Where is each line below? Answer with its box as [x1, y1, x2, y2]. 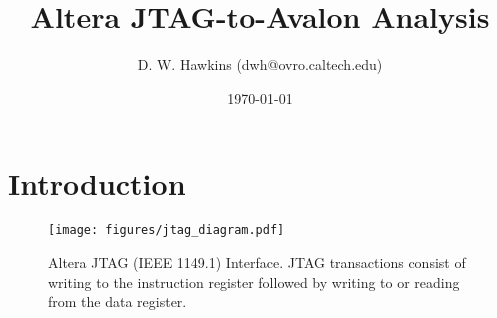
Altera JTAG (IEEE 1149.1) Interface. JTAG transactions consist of [48, 251, 466, 272]
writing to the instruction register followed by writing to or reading [48, 271, 460, 292]
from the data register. [48, 291, 187, 312]
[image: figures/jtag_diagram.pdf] [48, 223, 285, 238]
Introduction [8, 163, 186, 204]
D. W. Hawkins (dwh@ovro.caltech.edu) [137, 54, 383, 75]
